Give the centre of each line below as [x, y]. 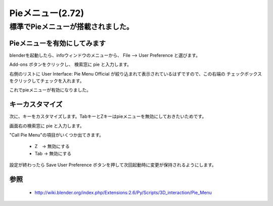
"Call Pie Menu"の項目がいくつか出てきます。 [56, 135]
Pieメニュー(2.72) [47, 13]
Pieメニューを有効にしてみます [58, 43]
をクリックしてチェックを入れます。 [47, 81]
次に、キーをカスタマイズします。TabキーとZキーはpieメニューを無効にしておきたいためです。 [108, 116]
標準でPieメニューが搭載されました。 [72, 27]
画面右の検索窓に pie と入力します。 [47, 125]
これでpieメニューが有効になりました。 [50, 90]
